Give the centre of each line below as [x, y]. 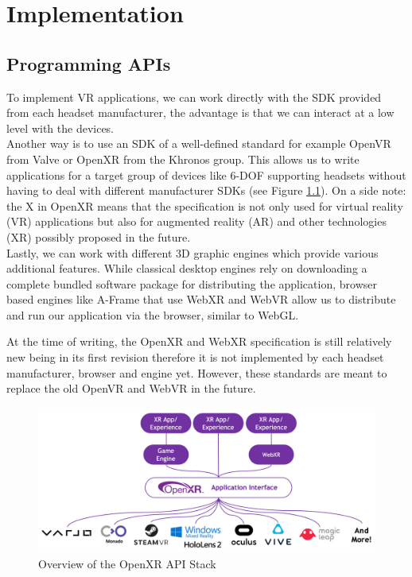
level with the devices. [60, 128]
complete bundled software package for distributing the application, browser [192, 283]
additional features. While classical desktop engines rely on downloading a [187, 268]
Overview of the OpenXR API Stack [127, 563]
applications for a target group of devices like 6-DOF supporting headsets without [206, 174]
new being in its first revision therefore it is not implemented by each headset [195, 357]
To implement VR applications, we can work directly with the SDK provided [194, 97]
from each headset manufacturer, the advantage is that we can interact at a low [200, 112]
